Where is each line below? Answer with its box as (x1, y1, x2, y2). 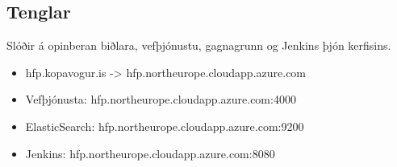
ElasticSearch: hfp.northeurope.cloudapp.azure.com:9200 (25, 117, 304, 134)
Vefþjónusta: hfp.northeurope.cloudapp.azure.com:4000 (25, 91, 296, 108)
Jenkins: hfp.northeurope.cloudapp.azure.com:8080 (25, 145, 275, 161)
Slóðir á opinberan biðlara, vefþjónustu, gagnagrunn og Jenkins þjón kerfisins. (6, 37, 391, 54)
